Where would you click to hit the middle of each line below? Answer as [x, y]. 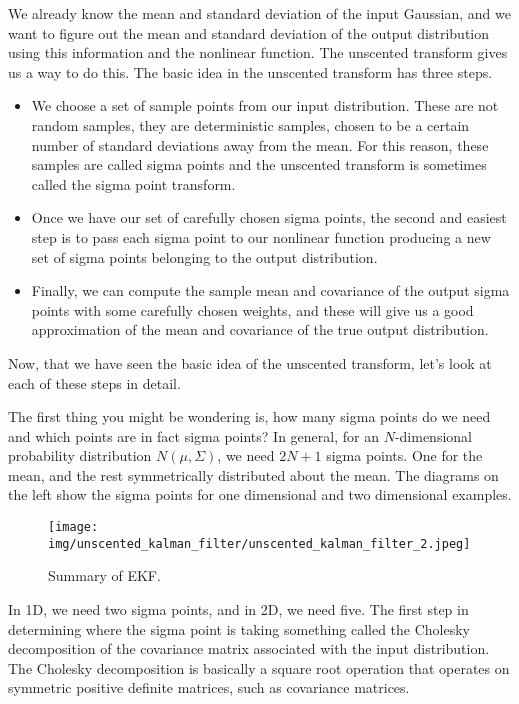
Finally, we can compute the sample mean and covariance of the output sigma [270, 290]
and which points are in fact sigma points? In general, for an [193, 435]
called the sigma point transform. [133, 183]
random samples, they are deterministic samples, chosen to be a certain [250, 124]
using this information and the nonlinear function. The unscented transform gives [258, 52]
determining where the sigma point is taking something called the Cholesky [239, 628]
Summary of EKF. [104, 575]
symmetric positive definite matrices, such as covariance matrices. [209, 687]
